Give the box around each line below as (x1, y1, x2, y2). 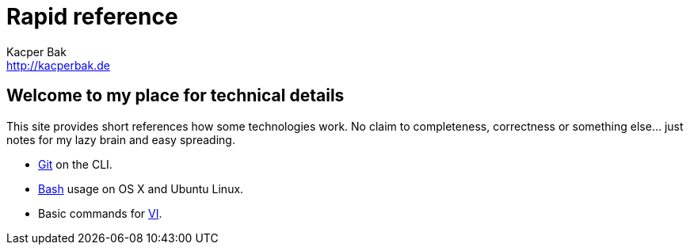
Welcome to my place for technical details (6, 86, 345, 106)
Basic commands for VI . (38, 206, 162, 220)
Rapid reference (6, 3, 178, 30)
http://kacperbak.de (6, 58, 110, 72)
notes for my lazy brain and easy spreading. (6, 132, 235, 146)
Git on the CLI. (38, 157, 112, 171)
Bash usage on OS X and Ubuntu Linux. (38, 181, 244, 196)
